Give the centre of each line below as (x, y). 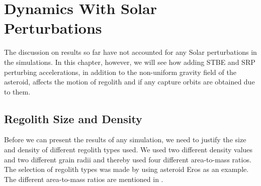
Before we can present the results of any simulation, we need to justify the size (125, 139)
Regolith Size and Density (73, 118)
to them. (17, 91)
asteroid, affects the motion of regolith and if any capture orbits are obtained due (129, 82)
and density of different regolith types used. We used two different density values (128, 150)
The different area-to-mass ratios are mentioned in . (84, 179)
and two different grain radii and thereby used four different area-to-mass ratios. (128, 159)
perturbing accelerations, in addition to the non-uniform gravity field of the (120, 72)
